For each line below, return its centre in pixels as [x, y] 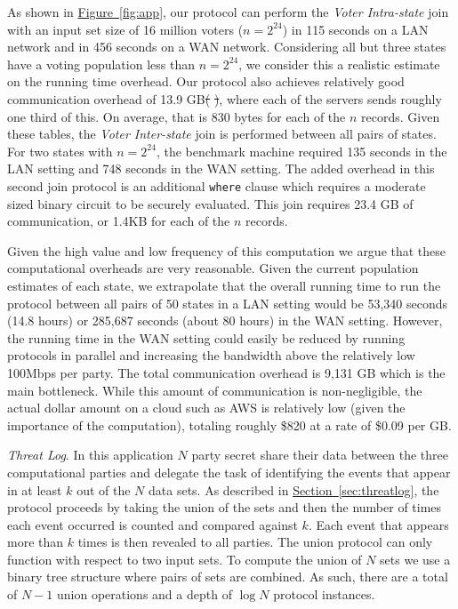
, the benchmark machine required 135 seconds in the [301, 151]
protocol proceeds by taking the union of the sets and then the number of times [225, 507]
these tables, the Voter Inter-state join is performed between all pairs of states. [222, 134]
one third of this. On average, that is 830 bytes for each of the [177, 116]
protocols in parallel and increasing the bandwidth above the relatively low [211, 355]
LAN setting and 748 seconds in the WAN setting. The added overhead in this [221, 168]
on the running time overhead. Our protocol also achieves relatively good [206, 81]
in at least [35, 489]
